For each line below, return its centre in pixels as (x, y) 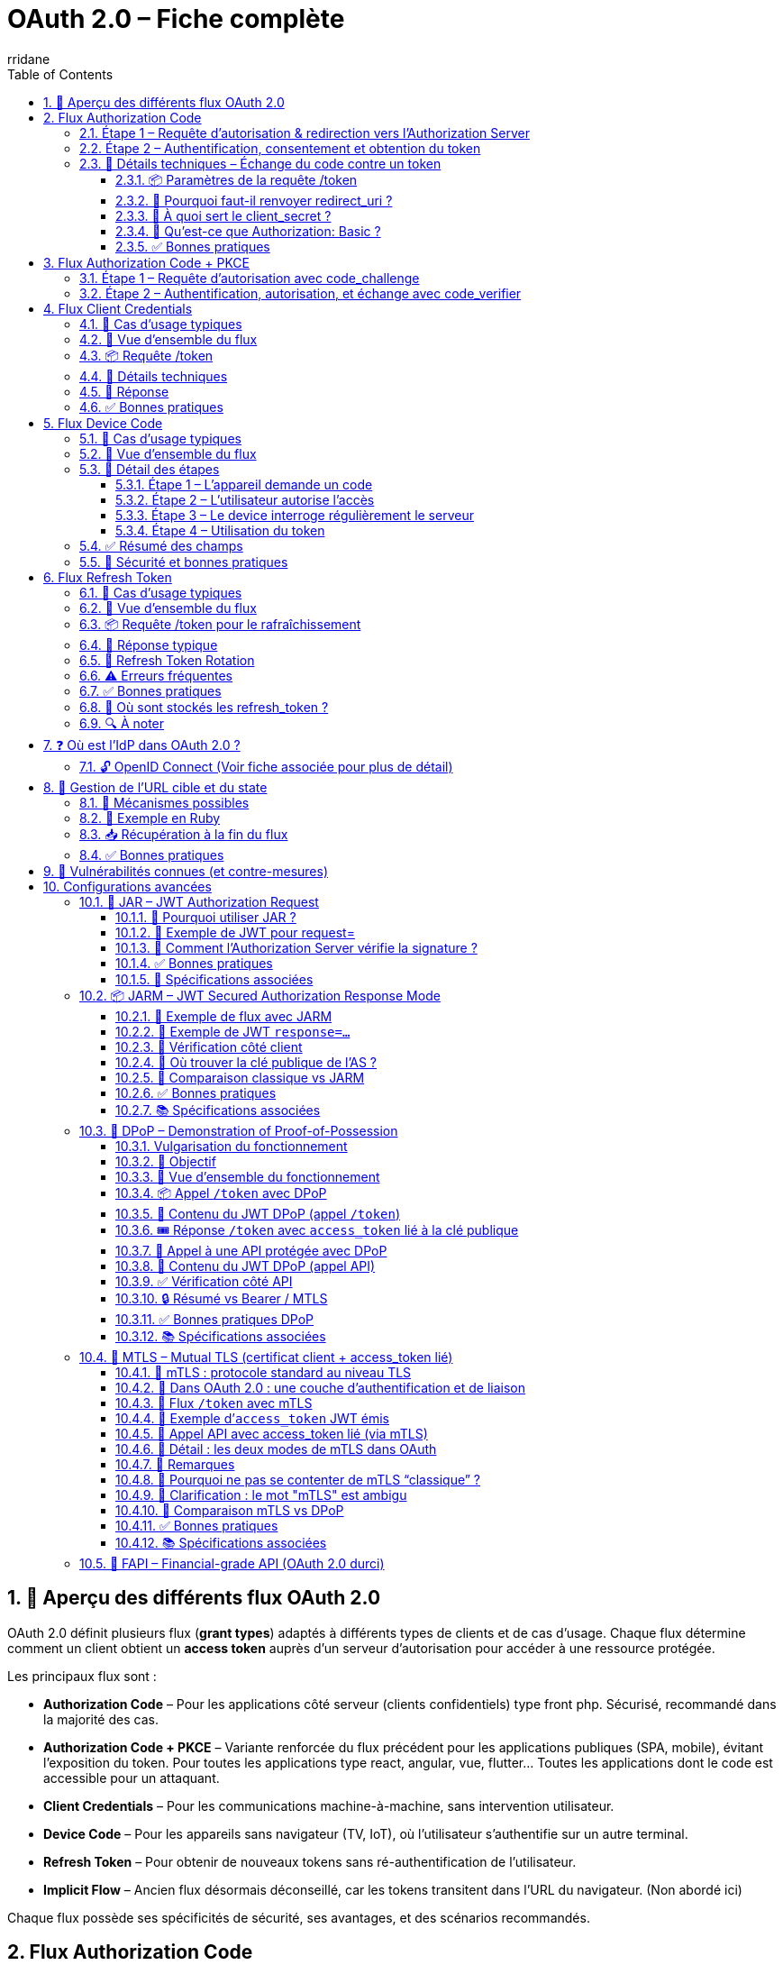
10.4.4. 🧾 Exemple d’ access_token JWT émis (252, 1418)
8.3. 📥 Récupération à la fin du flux (184, 834)
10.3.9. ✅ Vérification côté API (204, 1281)
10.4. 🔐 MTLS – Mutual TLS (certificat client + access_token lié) (266, 1357)
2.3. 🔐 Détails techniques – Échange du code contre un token (260, 163)
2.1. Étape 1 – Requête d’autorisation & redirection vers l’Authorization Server (305, 133)
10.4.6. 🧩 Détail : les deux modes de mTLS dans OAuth (276, 1449)
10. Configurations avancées (127, 886)
